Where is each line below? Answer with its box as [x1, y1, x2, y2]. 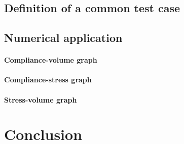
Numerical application [4, 30, 123, 45]
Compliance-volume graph [4, 55, 97, 65]
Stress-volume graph [4, 94, 77, 105]
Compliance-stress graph [4, 74, 92, 85]
